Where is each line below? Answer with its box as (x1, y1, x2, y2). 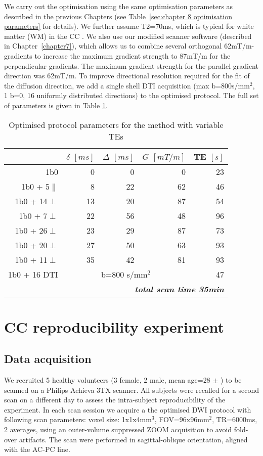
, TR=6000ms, (212, 414, 257, 425)
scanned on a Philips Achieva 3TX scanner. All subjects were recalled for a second (4, 384, 259, 395)
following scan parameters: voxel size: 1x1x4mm (4, 414, 152, 425)
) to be (220, 375, 242, 385)
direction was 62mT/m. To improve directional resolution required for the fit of (4, 70, 250, 81)
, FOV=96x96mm (154, 414, 209, 425)
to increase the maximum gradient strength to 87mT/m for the (34, 50, 231, 61)
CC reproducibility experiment (4, 316, 225, 337)
